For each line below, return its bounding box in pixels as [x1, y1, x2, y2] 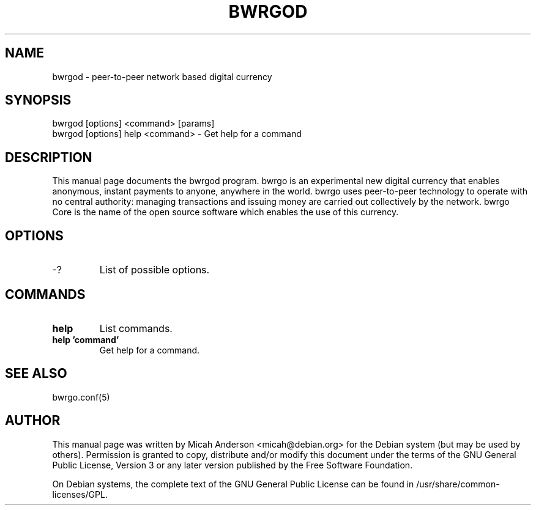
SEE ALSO [5, 366, 67, 382]
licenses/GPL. [52, 489, 108, 500]
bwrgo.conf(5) [52, 391, 110, 402]
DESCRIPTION [5, 149, 92, 165]
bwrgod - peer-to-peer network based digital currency [52, 71, 272, 82]
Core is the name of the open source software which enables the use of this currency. [52, 207, 399, 218]
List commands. [99, 322, 173, 334]
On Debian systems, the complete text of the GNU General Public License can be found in [52, 478, 414, 489]
